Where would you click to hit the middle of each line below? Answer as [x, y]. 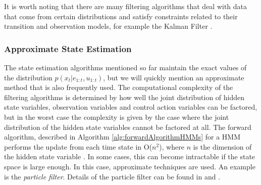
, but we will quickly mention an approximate [174, 77]
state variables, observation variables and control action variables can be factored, [131, 107]
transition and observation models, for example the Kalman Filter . [108, 26]
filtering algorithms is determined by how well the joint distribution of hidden [124, 97]
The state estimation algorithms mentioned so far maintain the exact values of [125, 67]
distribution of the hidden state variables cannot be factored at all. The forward [128, 127]
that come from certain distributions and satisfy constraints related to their [121, 16]
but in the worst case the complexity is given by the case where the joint [117, 117]
